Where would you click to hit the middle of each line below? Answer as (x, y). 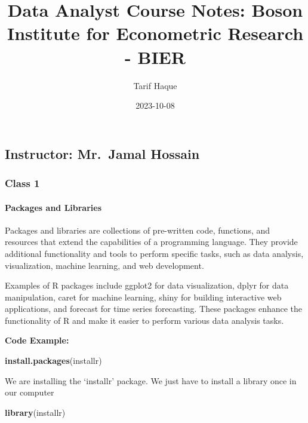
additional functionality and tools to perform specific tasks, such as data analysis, (154, 253)
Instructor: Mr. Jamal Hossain (102, 153)
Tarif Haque (155, 85)
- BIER (155, 56)
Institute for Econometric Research (155, 33)
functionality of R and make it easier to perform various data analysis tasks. (144, 320)
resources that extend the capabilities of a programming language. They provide (151, 242)
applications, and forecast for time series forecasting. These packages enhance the (154, 309)
